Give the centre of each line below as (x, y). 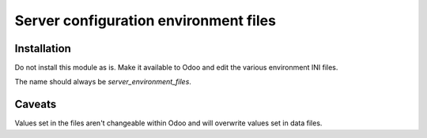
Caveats (36, 104)
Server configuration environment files (145, 21)
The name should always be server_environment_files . (103, 82)
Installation (43, 48)
